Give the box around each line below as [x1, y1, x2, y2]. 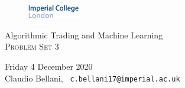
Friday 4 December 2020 [5, 60, 93, 73]
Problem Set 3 [5, 40, 59, 53]
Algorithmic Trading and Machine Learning [5, 28, 163, 41]
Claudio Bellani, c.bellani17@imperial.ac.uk [5, 71, 180, 84]
